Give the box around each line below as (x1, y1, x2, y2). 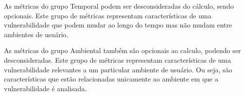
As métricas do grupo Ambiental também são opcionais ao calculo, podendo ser (4, 45, 241, 55)
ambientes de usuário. (4, 29, 69, 39)
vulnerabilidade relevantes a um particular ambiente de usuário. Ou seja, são (4, 64, 232, 74)
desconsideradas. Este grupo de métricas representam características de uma (4, 54, 231, 65)
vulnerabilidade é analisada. (4, 83, 87, 93)
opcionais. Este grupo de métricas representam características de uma (4, 10, 211, 20)
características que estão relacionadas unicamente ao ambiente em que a (4, 74, 218, 84)
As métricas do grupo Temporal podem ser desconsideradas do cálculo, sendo (4, 1, 234, 11)
